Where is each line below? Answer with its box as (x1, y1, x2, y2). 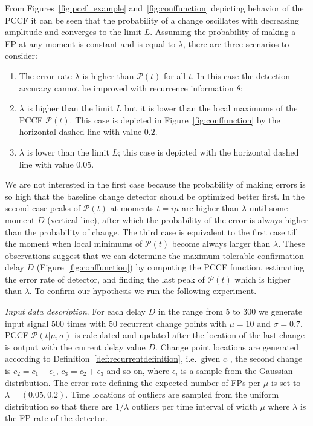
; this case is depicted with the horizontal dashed (118, 145, 299, 158)
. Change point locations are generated (155, 340, 298, 353)
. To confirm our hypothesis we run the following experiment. (29, 284, 257, 297)
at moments (110, 202, 154, 214)
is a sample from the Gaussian (181, 364, 293, 377)
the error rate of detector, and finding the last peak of (5, 272, 205, 285)
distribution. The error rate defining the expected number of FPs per (5, 376, 261, 388)
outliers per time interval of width (131, 399, 257, 412)
